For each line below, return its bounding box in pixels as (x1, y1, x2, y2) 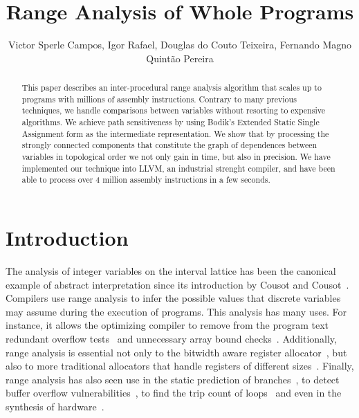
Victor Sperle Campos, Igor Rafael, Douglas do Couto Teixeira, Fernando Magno (8, 37, 352, 52)
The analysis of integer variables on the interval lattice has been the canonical (6, 263, 336, 278)
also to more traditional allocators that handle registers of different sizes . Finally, (6, 358, 354, 373)
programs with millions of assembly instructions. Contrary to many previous (21, 93, 297, 104)
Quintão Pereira (146, 51, 214, 65)
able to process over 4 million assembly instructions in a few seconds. (21, 174, 270, 185)
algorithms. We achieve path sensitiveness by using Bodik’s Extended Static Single (21, 116, 320, 128)
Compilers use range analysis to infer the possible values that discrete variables (6, 291, 341, 305)
